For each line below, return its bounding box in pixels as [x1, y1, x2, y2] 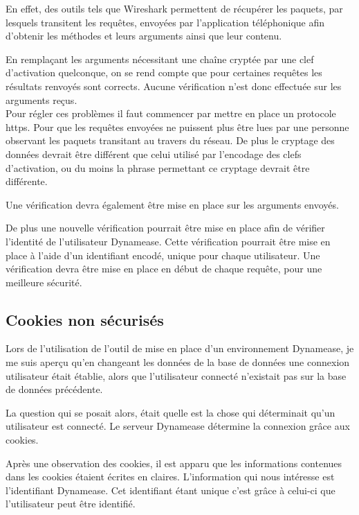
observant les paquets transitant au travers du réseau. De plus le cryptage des [6, 133, 335, 148]
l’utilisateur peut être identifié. [6, 496, 136, 511]
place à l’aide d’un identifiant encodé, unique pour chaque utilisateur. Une [6, 247, 320, 262]
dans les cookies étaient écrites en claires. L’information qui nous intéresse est [6, 469, 335, 484]
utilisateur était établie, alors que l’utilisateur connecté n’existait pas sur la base [6, 368, 347, 383]
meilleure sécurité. [6, 274, 82, 289]
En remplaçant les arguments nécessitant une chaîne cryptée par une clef [6, 51, 314, 66]
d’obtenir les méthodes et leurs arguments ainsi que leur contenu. [6, 28, 282, 43]
